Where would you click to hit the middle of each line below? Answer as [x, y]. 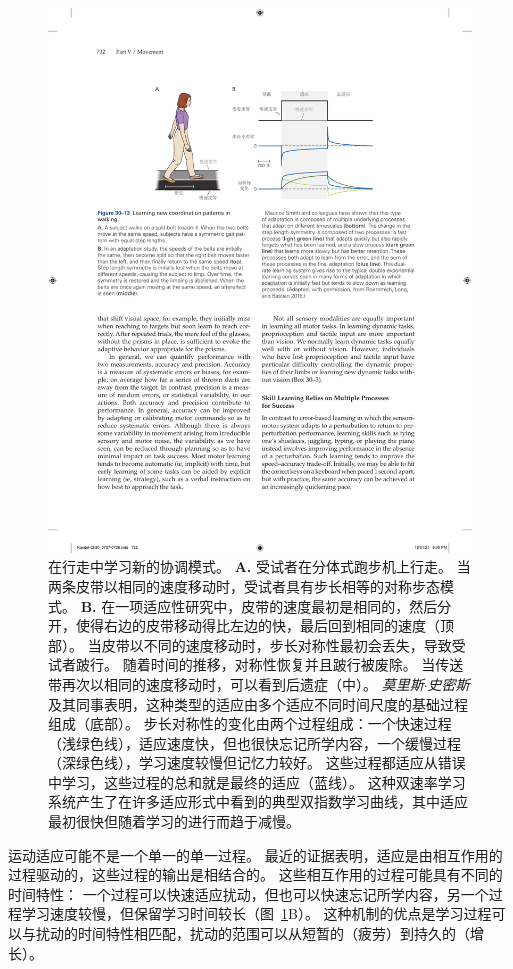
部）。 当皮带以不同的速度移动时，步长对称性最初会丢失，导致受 [257, 644]
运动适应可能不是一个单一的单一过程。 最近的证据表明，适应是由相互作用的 [255, 854]
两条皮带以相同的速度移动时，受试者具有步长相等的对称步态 [244, 585]
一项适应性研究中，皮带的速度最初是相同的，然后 [276, 605]
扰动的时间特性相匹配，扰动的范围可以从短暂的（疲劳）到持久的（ [252, 933]
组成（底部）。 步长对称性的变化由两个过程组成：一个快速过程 [250, 723]
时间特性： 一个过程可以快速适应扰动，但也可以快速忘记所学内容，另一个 [248, 893]
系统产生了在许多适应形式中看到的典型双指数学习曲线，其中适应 [258, 801]
